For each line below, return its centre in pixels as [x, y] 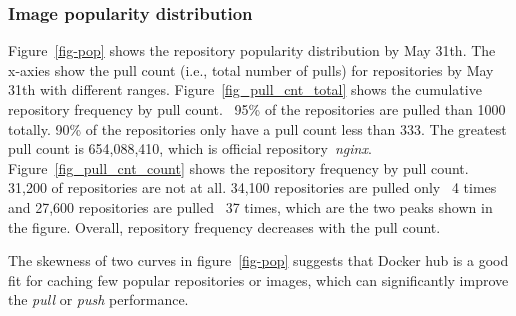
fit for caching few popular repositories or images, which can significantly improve [258, 279]
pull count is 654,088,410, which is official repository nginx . [190, 148]
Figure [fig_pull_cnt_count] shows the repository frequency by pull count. [238, 167]
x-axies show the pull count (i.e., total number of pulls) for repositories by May [251, 69]
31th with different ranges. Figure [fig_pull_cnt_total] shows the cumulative [245, 89]
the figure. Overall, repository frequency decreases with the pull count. [224, 226]
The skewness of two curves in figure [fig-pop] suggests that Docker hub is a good [258, 260]
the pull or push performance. [98, 299]
